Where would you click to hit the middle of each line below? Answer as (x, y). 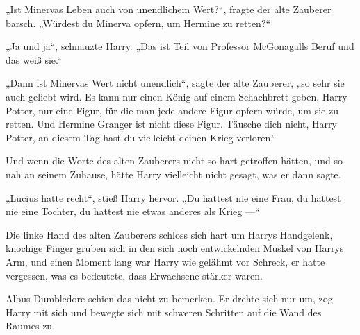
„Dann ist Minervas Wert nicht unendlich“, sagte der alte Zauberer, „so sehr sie (175, 83)
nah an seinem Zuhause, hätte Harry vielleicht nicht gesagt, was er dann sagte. (173, 174)
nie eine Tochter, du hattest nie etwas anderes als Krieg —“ (133, 211)
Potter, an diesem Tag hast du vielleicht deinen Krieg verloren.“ (141, 137)
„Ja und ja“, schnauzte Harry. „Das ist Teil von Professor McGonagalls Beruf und (180, 46)
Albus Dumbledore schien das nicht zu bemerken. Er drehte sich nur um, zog (169, 299)
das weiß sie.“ (34, 59)
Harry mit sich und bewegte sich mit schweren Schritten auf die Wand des (164, 312)
